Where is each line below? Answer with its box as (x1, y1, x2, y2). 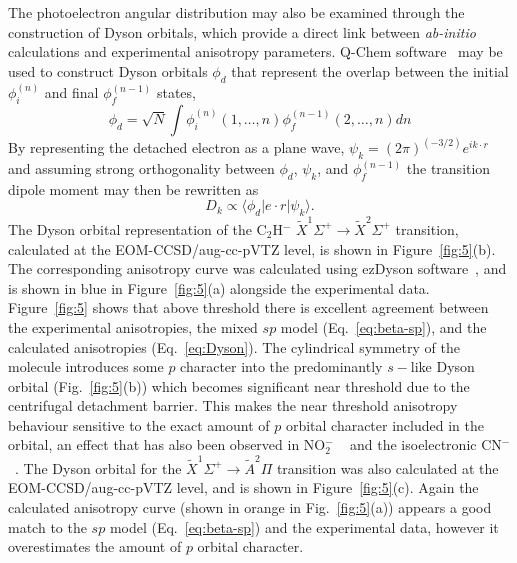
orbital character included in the (285, 414, 484, 435)
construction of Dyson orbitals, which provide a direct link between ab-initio (8, 21, 476, 42)
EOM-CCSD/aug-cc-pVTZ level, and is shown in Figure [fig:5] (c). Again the (8, 477, 479, 498)
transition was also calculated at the (276, 457, 499, 478)
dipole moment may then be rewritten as (8, 178, 259, 199)
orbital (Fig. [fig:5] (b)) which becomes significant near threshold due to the (8, 375, 470, 396)
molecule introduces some (8, 356, 164, 377)
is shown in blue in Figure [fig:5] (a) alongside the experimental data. (8, 277, 430, 298)
